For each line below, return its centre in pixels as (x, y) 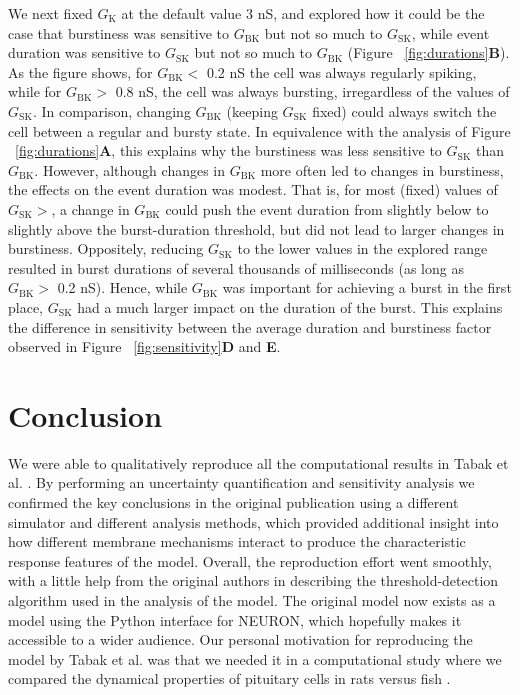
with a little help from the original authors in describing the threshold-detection (253, 580)
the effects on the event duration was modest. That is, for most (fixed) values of (253, 189)
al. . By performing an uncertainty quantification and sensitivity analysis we (241, 482)
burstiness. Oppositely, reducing (106, 248)
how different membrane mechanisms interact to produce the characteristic (237, 541)
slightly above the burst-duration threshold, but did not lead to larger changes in (256, 228)
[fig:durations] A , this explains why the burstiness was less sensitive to (228, 150)
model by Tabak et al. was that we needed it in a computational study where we (255, 658)
